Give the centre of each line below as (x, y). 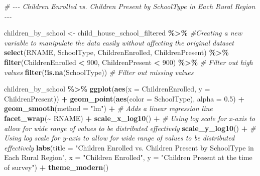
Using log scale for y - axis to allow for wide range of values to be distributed (119, 138)
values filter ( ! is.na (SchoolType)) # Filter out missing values (99, 72)
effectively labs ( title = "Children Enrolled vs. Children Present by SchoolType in (129, 147)
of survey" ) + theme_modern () (56, 167)
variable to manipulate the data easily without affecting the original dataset (119, 42)
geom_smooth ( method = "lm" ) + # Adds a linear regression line (108, 108)
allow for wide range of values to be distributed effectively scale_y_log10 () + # (130, 128)
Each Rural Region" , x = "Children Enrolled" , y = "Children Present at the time (128, 157)
